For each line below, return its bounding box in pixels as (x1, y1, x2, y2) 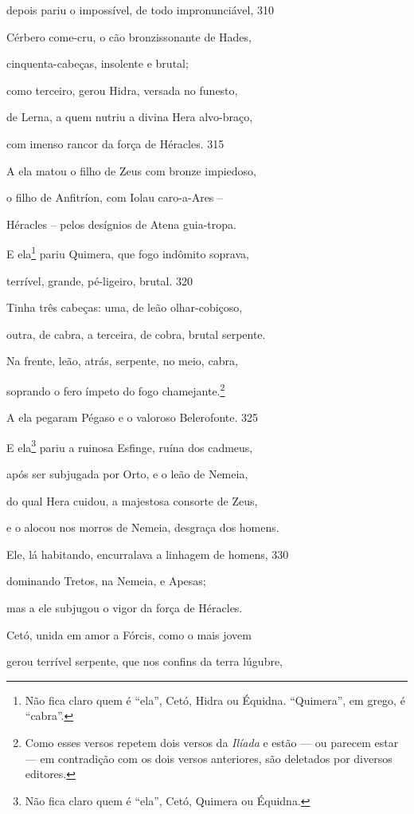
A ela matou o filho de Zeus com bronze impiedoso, (6, 162, 256, 179)
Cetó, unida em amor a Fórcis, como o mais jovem (6, 626, 252, 643)
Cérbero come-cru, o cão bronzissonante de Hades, (6, 28, 252, 45)
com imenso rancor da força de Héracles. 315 (6, 135, 225, 151)
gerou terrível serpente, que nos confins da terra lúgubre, (6, 653, 283, 670)
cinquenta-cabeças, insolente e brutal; (6, 55, 189, 72)
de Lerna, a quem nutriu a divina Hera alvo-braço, (6, 108, 253, 125)
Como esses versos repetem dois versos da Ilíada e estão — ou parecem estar (25, 734, 399, 750)
